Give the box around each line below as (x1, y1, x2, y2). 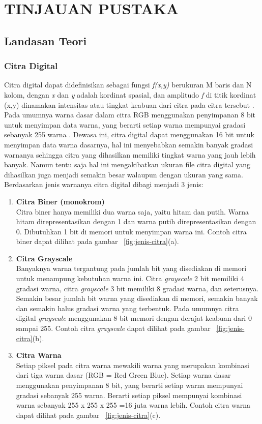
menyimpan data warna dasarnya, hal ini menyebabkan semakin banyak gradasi (4, 139, 253, 149)
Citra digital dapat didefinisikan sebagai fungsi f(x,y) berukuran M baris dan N (4, 79, 252, 90)
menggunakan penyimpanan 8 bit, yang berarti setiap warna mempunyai (16, 380, 243, 390)
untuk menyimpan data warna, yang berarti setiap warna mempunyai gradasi (4, 119, 246, 130)
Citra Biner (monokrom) (16, 196, 105, 206)
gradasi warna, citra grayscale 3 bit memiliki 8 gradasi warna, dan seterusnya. (16, 283, 259, 293)
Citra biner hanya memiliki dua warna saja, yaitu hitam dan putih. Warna (16, 206, 249, 217)
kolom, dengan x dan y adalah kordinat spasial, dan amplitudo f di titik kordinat (4, 89, 256, 100)
